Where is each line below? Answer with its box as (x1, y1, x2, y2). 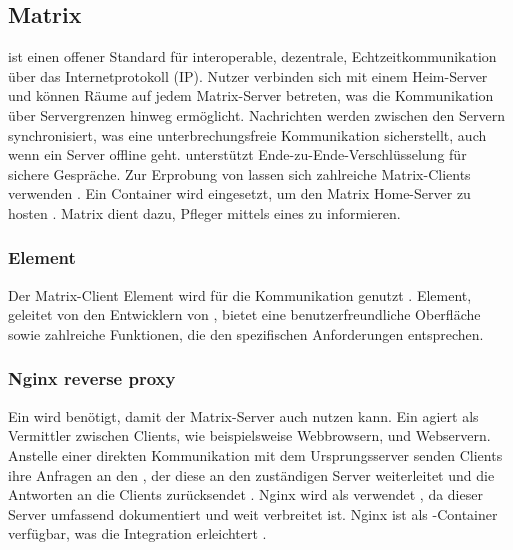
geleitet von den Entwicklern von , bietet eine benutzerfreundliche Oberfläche (8, 304, 481, 325)
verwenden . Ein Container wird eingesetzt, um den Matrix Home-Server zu (8, 183, 471, 204)
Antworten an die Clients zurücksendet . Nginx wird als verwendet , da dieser (8, 484, 483, 505)
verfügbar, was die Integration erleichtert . (8, 523, 267, 544)
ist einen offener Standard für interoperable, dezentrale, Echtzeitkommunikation (8, 46, 497, 67)
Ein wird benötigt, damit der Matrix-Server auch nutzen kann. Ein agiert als (8, 405, 479, 426)
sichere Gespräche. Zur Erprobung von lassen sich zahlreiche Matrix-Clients (8, 163, 471, 184)
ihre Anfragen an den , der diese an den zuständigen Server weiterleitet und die (8, 464, 495, 485)
